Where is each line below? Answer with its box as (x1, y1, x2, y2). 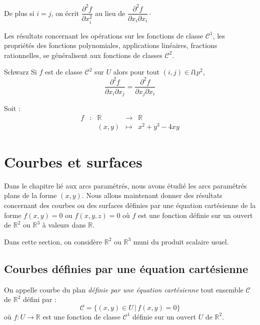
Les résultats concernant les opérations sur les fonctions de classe (4, 30, 203, 40)
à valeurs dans (42, 219, 86, 230)
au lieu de (95, 7, 125, 18)
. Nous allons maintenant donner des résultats (81, 190, 222, 200)
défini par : (22, 294, 56, 304)
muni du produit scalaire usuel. (133, 236, 229, 246)
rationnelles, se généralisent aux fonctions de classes (4, 49, 162, 60)
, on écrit (51, 7, 79, 18)
